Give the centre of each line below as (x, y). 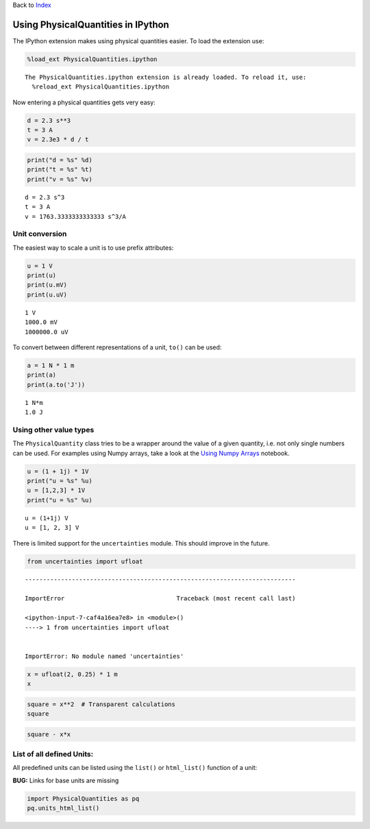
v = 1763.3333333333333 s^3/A (76, 217)
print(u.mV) (47, 285)
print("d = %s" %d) (60, 160)
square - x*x (49, 734)
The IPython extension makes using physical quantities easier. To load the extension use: (138, 40)
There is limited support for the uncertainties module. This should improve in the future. (141, 543)
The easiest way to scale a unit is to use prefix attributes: (93, 248)
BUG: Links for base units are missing (66, 780)
